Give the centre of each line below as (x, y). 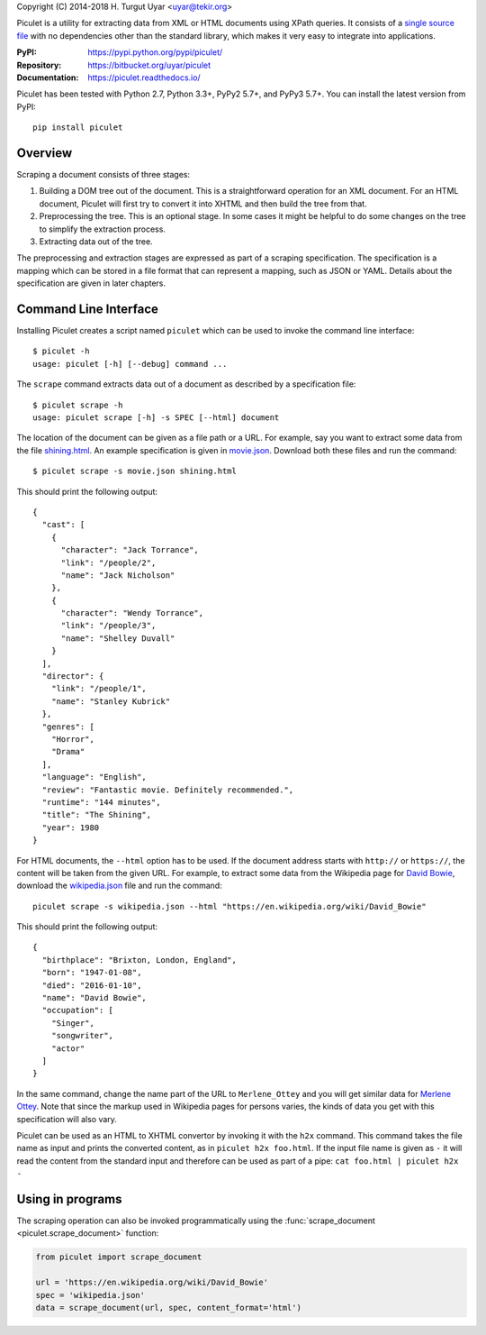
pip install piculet (78, 128)
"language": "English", (94, 777)
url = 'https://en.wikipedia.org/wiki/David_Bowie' (152, 1283)
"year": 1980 (71, 828)
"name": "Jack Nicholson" (118, 575)
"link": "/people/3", (108, 626)
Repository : (39, 65)
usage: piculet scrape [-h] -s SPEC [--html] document (156, 418)
